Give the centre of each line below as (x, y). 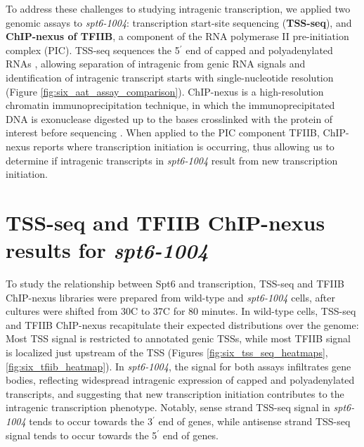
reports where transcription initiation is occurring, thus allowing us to (184, 146)
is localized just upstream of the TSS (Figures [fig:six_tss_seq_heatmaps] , (167, 352)
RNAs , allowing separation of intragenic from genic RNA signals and (156, 64)
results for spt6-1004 (107, 250)
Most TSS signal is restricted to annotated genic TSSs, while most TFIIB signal (178, 338)
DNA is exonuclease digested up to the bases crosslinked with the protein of (169, 118)
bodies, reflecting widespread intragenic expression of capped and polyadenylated (180, 380)
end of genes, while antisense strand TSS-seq (254, 421)
